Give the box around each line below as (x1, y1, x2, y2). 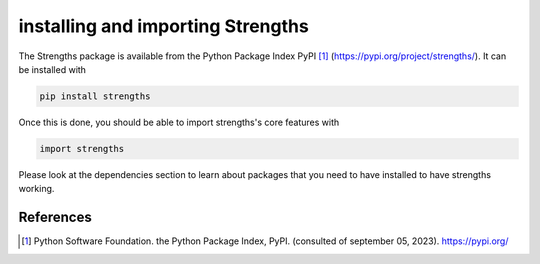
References (18, 209, 92, 226)
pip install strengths (39, 90, 151, 102)
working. (18, 183, 55, 195)
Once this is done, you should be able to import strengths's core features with (18, 116, 340, 128)
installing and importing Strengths (18, 15, 309, 37)
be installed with (18, 63, 87, 75)
